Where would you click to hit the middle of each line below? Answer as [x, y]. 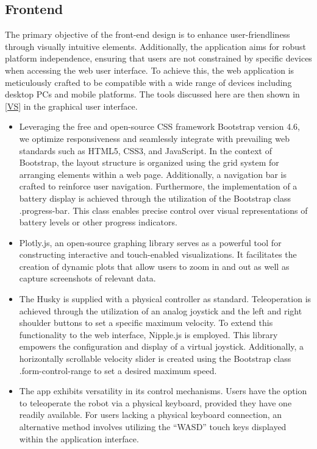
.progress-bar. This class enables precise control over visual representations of [163, 210]
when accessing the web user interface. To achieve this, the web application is [150, 70]
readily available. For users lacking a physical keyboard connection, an [151, 415]
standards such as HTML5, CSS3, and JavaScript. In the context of [145, 150]
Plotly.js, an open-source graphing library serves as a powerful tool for [150, 242]
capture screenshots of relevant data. [87, 278]
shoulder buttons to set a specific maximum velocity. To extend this [146, 323]
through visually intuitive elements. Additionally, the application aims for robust [156, 46]
